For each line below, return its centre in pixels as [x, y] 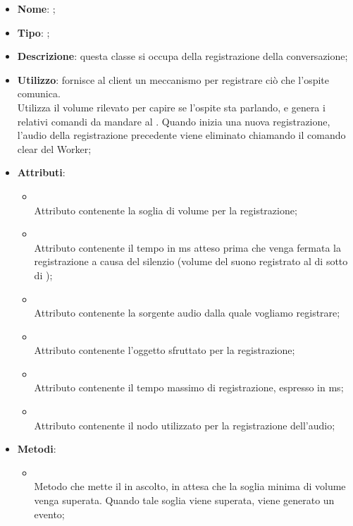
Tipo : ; [33, 32]
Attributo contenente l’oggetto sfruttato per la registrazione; [165, 350]
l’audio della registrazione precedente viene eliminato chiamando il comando [181, 135]
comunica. [39, 93]
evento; [49, 514]
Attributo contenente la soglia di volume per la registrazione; [166, 210]
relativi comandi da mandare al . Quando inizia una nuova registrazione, [174, 121]
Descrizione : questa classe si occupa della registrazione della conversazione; [182, 56]
